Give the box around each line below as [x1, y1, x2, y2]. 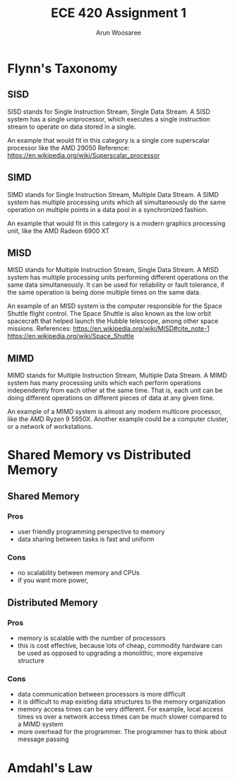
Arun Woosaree [96, 28, 141, 37]
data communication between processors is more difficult [17, 690, 186, 699]
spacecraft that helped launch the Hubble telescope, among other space [7, 317, 219, 326]
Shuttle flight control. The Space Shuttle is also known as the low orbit [7, 309, 212, 318]
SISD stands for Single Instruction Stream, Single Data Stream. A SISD [7, 107, 210, 116]
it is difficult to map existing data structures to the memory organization [17, 697, 226, 706]
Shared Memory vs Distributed [7, 447, 191, 463]
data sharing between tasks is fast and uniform [17, 535, 155, 543]
